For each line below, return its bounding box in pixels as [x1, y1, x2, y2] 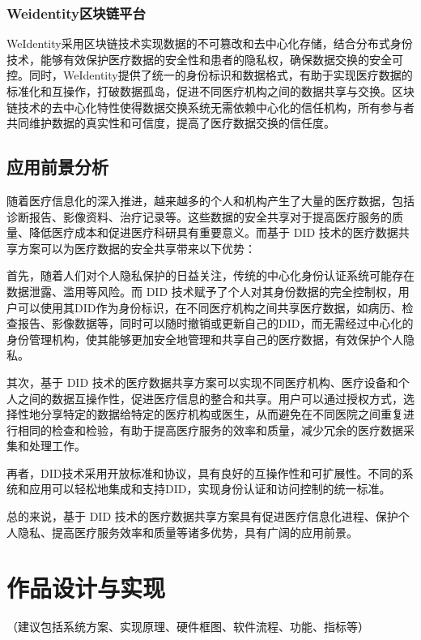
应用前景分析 [6, 154, 108, 179]
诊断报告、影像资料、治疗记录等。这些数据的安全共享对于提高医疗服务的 [6, 208, 392, 225]
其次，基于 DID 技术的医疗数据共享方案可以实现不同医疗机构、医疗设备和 [6, 373, 398, 390]
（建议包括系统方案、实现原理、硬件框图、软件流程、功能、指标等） [6, 618, 369, 635]
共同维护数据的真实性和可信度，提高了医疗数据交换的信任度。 [6, 114, 335, 131]
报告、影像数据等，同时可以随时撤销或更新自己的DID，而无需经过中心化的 [17, 315, 414, 332]
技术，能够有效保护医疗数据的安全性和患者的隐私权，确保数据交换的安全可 [6, 50, 403, 67]
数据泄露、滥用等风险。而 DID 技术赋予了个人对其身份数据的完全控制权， [6, 282, 398, 299]
